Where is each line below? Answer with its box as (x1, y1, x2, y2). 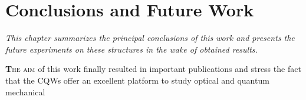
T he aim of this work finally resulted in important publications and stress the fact (5, 63, 301, 75)
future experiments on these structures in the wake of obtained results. (5, 43, 258, 55)
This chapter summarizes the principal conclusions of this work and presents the (5, 32, 295, 44)
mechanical (5, 85, 45, 98)
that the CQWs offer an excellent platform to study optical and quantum (5, 74, 269, 86)
